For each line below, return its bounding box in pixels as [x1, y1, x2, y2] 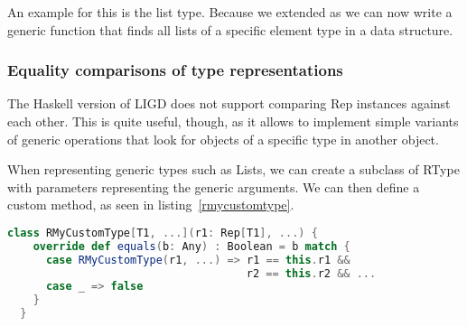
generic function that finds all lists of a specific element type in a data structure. [7, 20, 453, 39]
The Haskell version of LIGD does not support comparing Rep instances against [7, 94, 451, 113]
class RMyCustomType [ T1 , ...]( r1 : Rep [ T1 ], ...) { [7, 226, 318, 239]
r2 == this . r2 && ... [246, 266, 377, 280]
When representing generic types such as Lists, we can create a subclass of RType [7, 160, 460, 179]
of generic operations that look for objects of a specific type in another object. [7, 129, 439, 148]
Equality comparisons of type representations [7, 59, 343, 81]
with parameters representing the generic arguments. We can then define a [7, 177, 420, 196]
